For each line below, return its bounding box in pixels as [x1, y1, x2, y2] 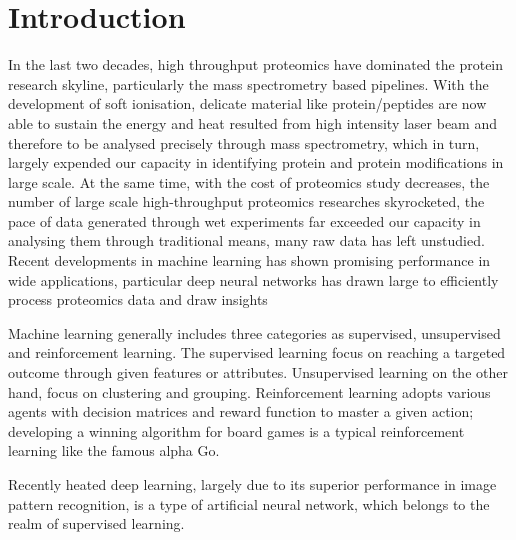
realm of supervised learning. [8, 513, 185, 534]
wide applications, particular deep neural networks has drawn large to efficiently [8, 269, 499, 290]
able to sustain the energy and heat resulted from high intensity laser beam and [8, 112, 497, 133]
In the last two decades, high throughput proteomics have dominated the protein [8, 54, 504, 75]
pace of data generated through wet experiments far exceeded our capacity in [8, 210, 481, 231]
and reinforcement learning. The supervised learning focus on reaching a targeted [8, 342, 506, 363]
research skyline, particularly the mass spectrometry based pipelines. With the [8, 73, 489, 94]
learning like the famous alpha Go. [8, 440, 220, 461]
